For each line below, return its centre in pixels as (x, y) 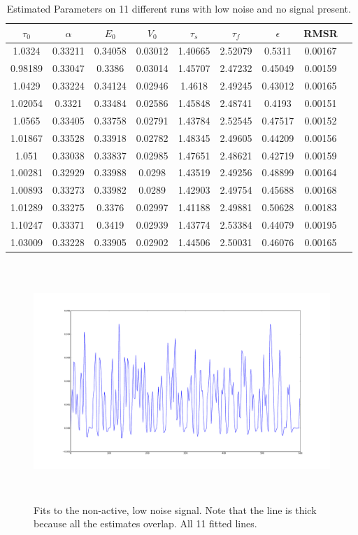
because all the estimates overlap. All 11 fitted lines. (145, 523)
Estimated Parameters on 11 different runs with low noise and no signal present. (179, 8)
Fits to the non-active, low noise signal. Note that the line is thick (175, 509)
